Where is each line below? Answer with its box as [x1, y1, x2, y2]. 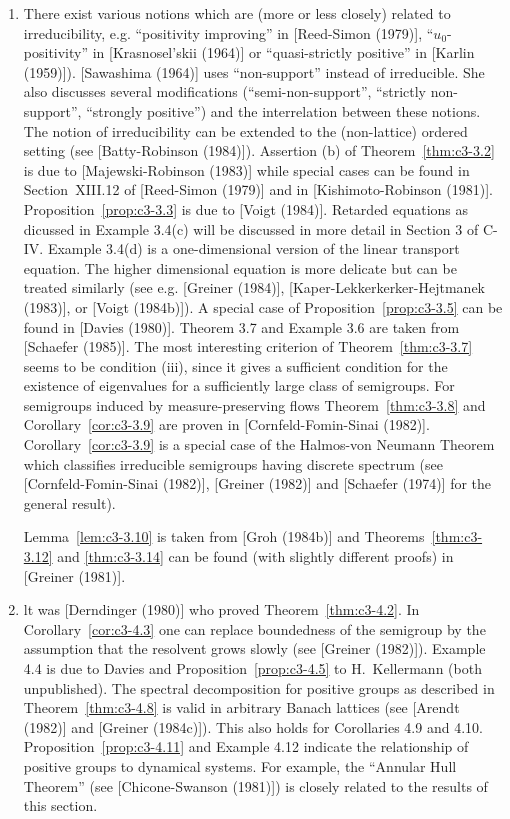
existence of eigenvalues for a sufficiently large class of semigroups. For [23, 375, 455, 396]
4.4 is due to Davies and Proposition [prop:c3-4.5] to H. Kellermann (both [23, 658, 482, 678]
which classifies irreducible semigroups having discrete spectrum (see [23, 453, 444, 474]
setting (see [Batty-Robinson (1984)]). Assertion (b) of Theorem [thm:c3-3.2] [23, 140, 495, 161]
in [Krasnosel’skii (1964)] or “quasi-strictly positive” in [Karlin [92, 42, 475, 63]
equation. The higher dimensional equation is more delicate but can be [23, 257, 457, 278]
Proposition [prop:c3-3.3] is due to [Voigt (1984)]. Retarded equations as [23, 198, 469, 219]
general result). [23, 492, 116, 513]
